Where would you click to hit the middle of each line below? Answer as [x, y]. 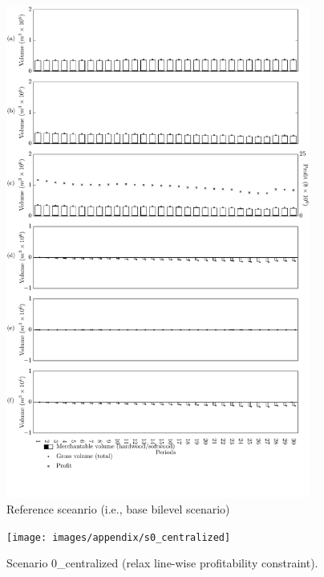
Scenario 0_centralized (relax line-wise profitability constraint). [162, 563]
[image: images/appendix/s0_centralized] [119, 537]
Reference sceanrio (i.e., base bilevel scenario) [118, 508]
